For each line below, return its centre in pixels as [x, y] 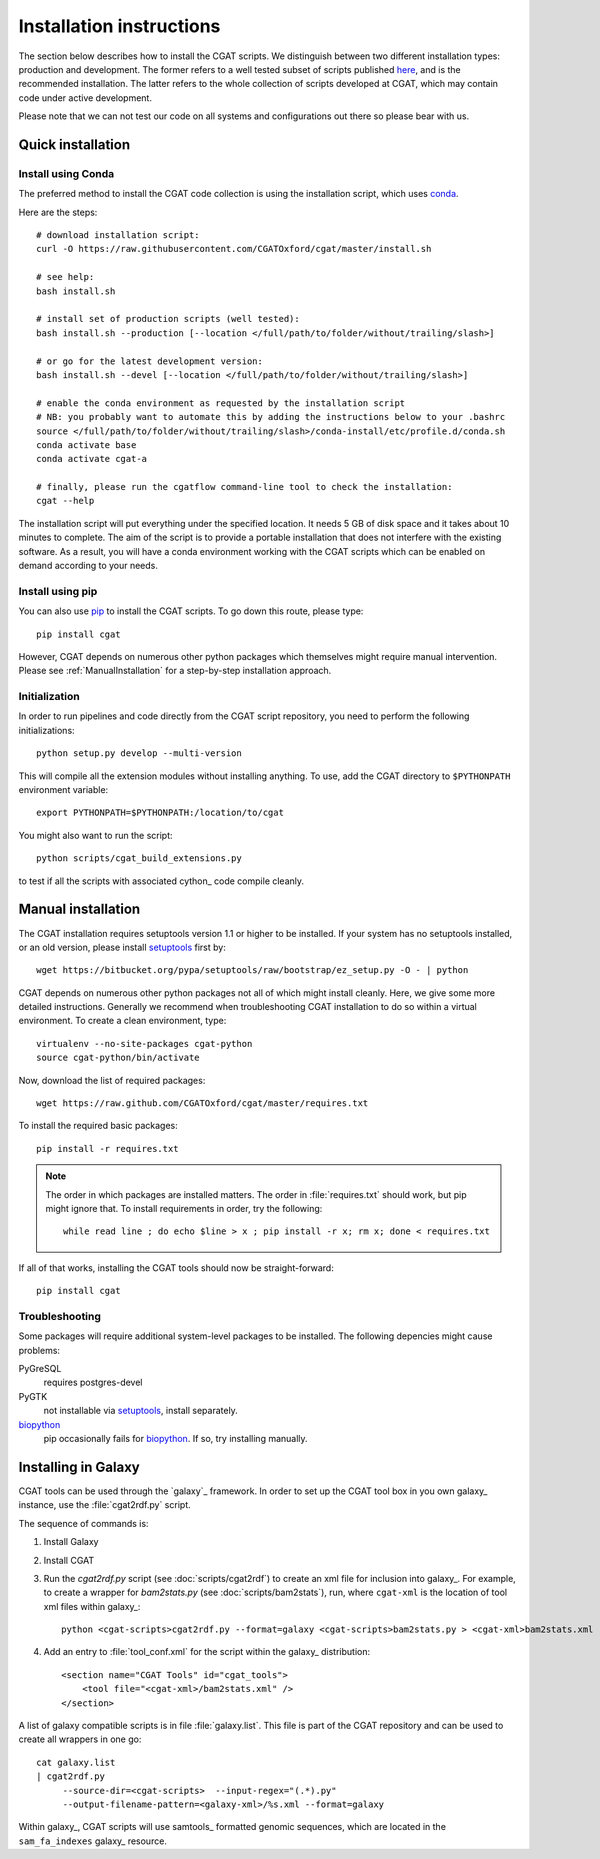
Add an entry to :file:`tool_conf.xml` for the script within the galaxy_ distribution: [206, 1652]
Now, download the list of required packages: [112, 1080]
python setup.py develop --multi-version [139, 753]
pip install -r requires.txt [107, 1148]
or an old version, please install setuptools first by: [122, 947]
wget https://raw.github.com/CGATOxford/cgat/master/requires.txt [202, 1103]
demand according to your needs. [88, 566]
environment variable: [63, 790]
